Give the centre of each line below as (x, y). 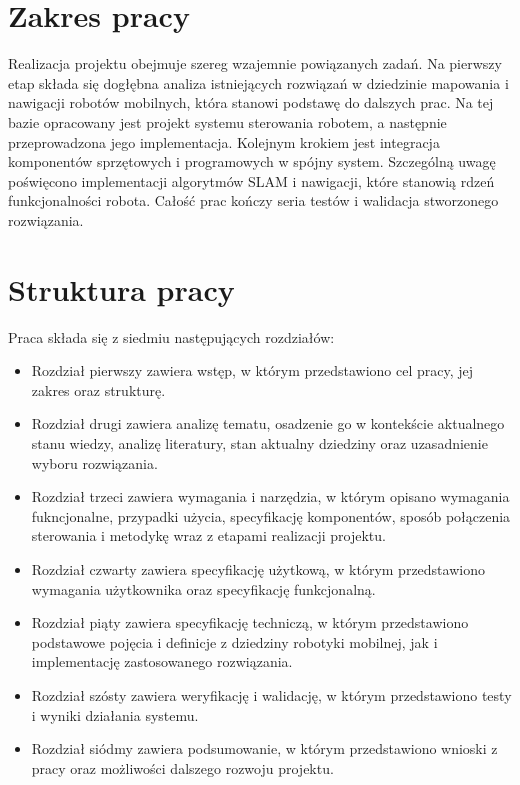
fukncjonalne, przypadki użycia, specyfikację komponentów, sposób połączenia (271, 515)
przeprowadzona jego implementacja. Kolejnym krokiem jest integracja (224, 141)
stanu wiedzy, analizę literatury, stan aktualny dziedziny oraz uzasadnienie (259, 442)
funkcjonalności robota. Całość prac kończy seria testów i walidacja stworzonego (253, 200)
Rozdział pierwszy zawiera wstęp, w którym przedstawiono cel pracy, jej (252, 370)
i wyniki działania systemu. (115, 714)
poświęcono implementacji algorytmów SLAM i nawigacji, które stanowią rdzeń (251, 180)
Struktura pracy (121, 288)
